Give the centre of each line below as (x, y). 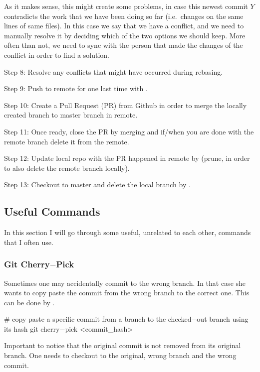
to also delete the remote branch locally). (67, 168)
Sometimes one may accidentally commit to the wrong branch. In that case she (125, 283)
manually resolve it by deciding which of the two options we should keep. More (125, 35)
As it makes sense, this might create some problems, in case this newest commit (126, 6)
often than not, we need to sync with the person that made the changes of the (124, 45)
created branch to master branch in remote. (71, 115)
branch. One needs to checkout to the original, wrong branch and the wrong (120, 355)
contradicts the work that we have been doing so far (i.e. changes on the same (124, 16)
